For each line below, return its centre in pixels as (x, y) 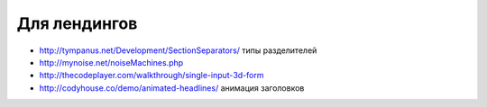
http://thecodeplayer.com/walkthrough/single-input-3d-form (152, 76)
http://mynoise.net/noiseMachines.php (111, 62)
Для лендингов (77, 23)
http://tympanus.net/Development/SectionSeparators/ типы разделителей (178, 50)
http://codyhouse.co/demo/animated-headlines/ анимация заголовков (172, 88)
